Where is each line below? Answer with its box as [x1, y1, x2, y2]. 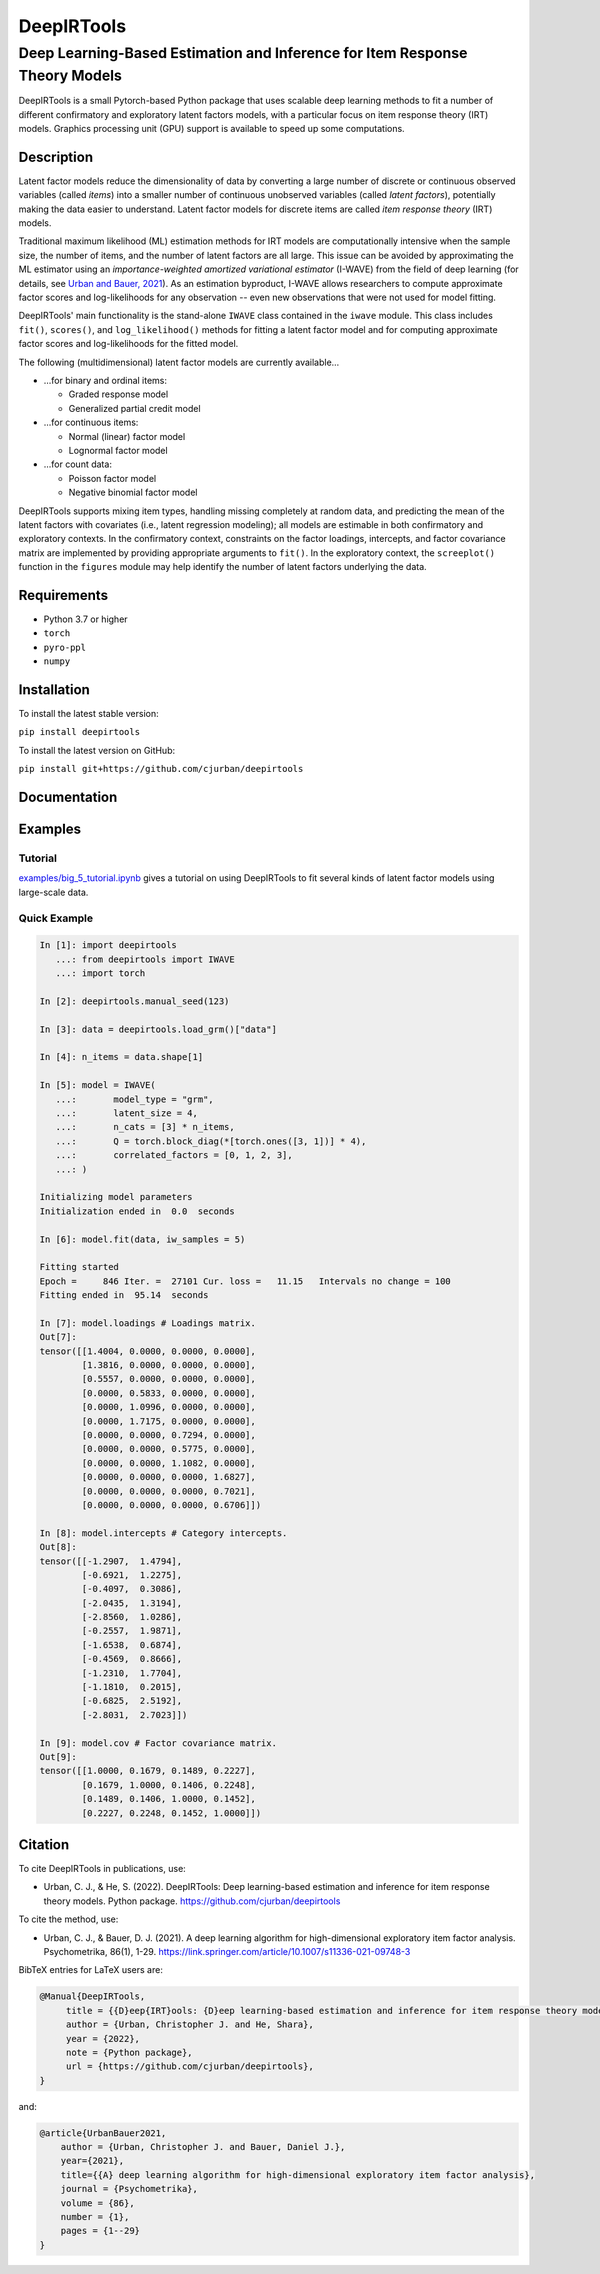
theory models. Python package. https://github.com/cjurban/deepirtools [43, 1895, 341, 1907]
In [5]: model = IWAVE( [39, 1080, 157, 1091]
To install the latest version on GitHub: [18, 744, 175, 756]
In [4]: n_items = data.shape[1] [39, 1051, 204, 1063]
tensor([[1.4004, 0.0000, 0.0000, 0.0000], [39, 1345, 257, 1357]
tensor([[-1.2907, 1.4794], [39, 1555, 183, 1567]
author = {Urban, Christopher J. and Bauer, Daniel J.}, [60, 2141, 346, 2153]
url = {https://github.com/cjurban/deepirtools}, [65, 2061, 314, 2072]
